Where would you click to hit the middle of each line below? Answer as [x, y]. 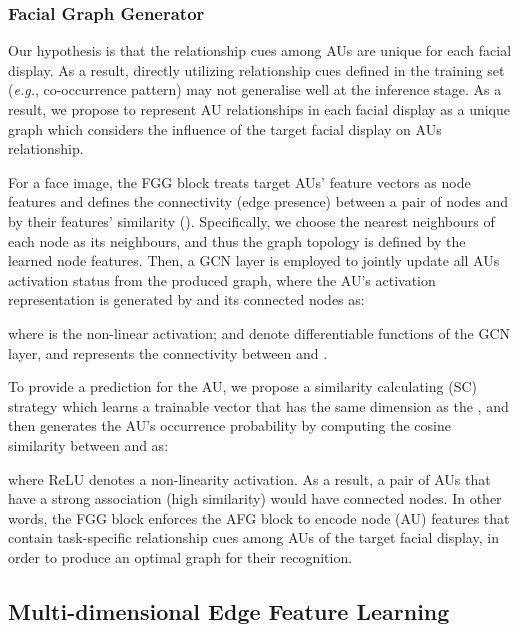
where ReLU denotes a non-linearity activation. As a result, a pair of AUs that [249, 478]
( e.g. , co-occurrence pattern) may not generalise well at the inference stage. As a [255, 89]
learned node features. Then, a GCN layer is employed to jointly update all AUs [254, 260]
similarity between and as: [88, 444]
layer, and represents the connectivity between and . [168, 352]
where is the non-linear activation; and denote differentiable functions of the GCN [259, 332]
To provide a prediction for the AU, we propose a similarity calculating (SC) [242, 386]
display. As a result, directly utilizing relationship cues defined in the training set [256, 69]
